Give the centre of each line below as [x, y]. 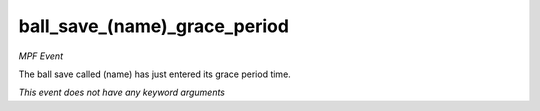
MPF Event [41, 56]
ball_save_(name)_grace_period [154, 26]
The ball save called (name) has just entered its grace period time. [155, 74]
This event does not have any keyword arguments [121, 92]
